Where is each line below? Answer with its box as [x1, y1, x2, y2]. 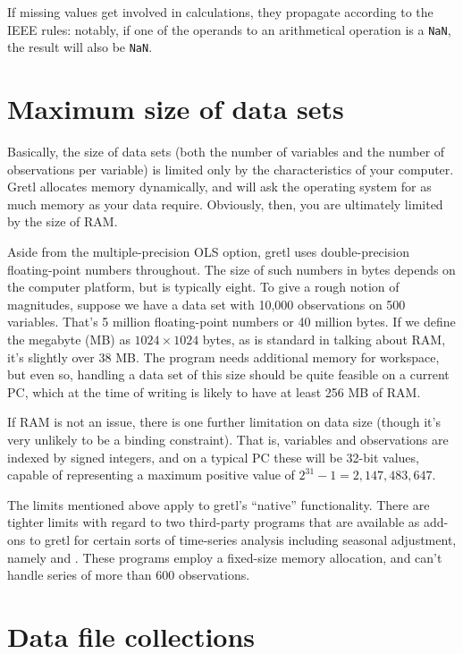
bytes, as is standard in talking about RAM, [202, 329, 446, 348]
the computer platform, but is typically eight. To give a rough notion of [7, 277, 400, 296]
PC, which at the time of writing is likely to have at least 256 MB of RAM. [7, 382, 421, 401]
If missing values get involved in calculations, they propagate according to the [7, 3, 434, 21]
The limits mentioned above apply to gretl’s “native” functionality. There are [7, 495, 430, 514]
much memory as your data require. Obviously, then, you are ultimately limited [7, 194, 443, 213]
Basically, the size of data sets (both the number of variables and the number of [7, 142, 445, 161]
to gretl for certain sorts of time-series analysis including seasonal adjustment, [29, 530, 457, 548]
